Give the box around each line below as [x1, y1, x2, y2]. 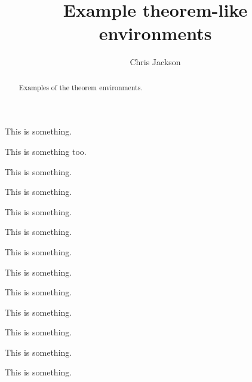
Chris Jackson [130, 56, 181, 68]
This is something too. [5, 145, 87, 157]
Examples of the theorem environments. [19, 82, 143, 92]
